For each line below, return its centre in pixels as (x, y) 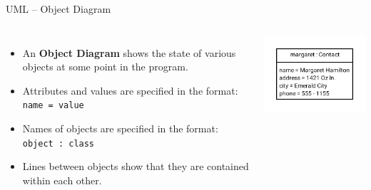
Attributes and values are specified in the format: (130, 90)
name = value (53, 106)
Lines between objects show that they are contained (136, 166)
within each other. (62, 180)
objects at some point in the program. (105, 67)
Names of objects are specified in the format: (120, 128)
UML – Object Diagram (59, 9)
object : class (59, 143)
